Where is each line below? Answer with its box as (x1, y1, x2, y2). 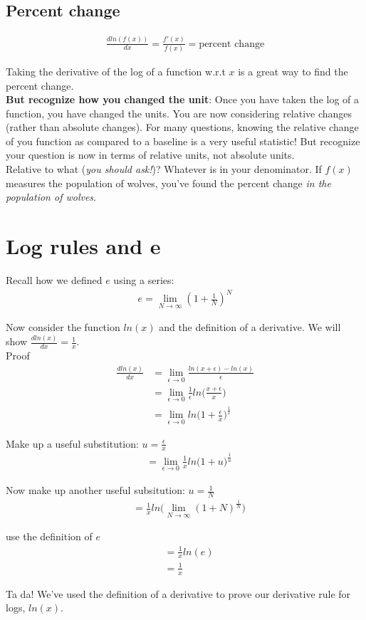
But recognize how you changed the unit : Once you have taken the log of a (6, 92, 360, 107)
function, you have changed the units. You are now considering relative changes (6, 105, 352, 120)
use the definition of (6, 529, 93, 544)
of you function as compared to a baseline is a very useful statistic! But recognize (6, 133, 360, 148)
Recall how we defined (6, 272, 103, 287)
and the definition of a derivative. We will (159, 320, 341, 335)
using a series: (113, 272, 174, 287)
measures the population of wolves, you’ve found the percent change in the (6, 175, 331, 190)
